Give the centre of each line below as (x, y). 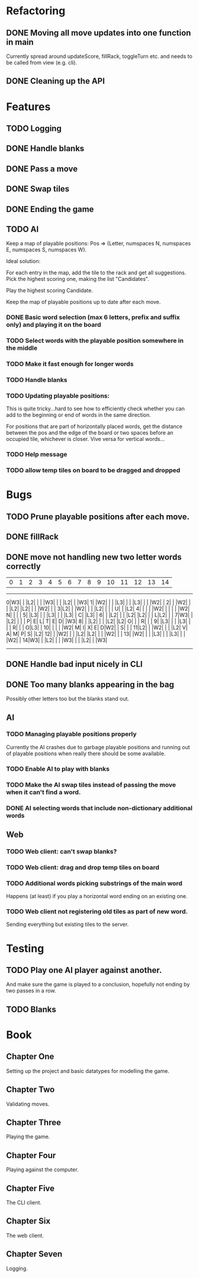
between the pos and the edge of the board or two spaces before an (90, 433)
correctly (24, 566)
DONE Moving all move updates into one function (99, 33)
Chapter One (30, 1057)
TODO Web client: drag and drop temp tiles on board (83, 867)
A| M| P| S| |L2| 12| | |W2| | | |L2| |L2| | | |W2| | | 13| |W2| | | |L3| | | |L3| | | (96, 634)
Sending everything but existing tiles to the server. (68, 924)
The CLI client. (24, 1203)
